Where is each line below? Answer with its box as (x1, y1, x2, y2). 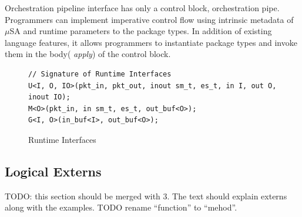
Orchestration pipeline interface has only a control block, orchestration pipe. (5, 2, 280, 14)
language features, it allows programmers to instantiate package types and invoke (5, 36, 297, 48)
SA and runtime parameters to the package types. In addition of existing (9, 25, 272, 37)
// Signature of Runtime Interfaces (28, 69, 172, 78)
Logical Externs (5, 162, 102, 180)
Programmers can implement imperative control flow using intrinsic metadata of (5, 13, 294, 25)
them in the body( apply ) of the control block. (5, 48, 171, 60)
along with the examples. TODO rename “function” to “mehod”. (5, 201, 237, 213)
